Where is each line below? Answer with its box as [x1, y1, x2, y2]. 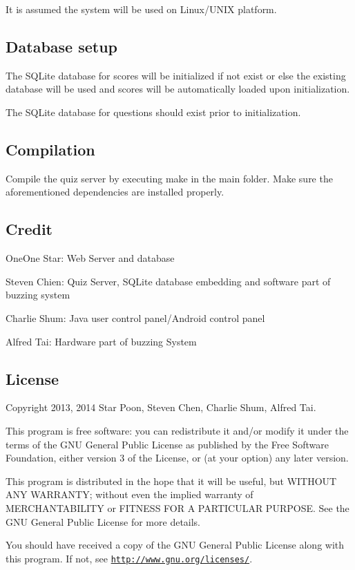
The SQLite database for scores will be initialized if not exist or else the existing [6, 68, 346, 82]
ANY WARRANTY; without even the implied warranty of [6, 487, 253, 502]
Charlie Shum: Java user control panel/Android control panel [6, 310, 265, 325]
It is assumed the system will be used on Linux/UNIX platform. [6, 2, 277, 16]
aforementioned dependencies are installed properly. [6, 184, 224, 199]
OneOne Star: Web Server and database [6, 251, 175, 265]
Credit [6, 218, 52, 240]
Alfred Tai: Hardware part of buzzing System [6, 334, 197, 348]
